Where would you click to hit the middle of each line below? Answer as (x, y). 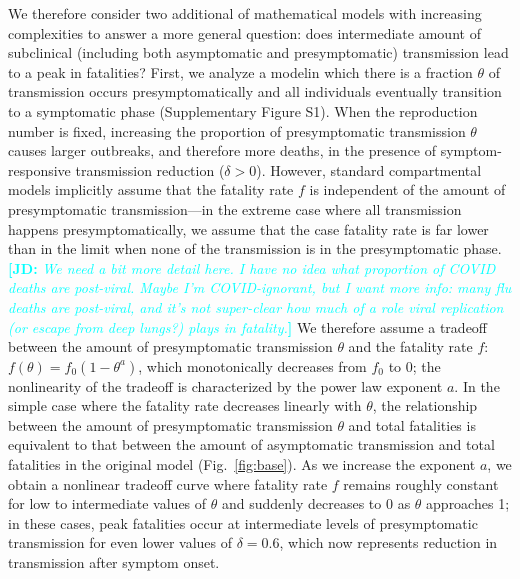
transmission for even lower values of (120, 542)
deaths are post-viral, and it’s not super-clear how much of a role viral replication (256, 306)
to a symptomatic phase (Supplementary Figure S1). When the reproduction (243, 110)
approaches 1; (468, 503)
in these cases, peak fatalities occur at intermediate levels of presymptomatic (243, 522)
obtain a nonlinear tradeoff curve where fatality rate (168, 483)
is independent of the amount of (407, 189)
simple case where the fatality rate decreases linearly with (185, 405)
